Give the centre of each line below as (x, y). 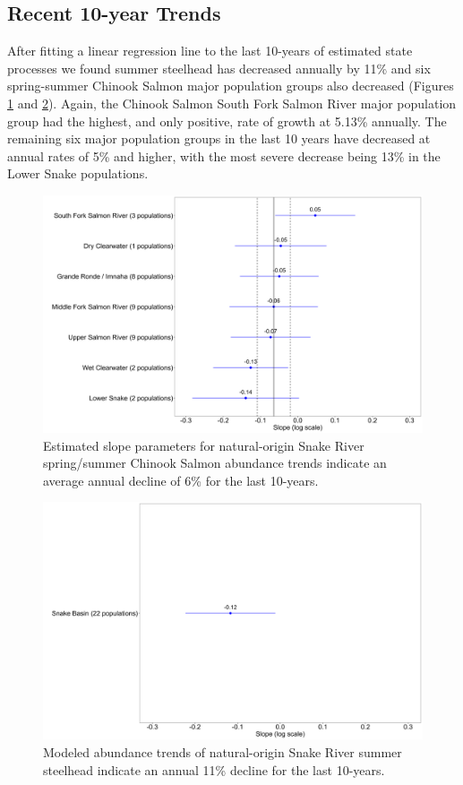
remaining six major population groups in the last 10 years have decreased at (219, 138)
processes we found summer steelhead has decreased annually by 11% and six (219, 68)
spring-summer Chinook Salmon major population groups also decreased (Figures (231, 86)
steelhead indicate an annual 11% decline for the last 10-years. (214, 769)
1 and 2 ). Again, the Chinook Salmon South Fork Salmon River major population (232, 103)
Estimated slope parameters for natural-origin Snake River (204, 445)
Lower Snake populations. (78, 173)
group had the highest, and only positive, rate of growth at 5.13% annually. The (227, 121)
